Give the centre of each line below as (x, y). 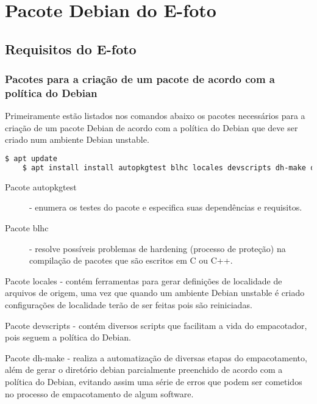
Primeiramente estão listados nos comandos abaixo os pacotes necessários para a (155, 116)
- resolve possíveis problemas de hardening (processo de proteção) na (158, 248)
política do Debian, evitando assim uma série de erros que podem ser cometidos (154, 381)
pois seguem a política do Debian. (68, 337)
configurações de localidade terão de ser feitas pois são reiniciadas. (129, 304)
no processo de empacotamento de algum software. (99, 393)
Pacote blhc (27, 228)
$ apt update (31, 159)
